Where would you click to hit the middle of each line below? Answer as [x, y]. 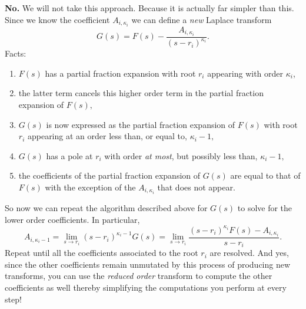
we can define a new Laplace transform [202, 19]
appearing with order [245, 73]
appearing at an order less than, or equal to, [107, 136]
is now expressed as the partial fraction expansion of [141, 124]
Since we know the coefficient [57, 19]
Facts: [16, 53]
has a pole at [69, 155]
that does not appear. [196, 187]
